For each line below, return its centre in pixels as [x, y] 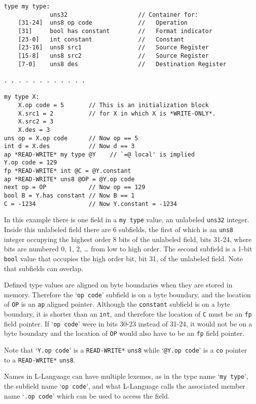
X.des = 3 [34, 130]
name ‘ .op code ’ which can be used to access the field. [87, 395]
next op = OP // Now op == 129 [75, 187]
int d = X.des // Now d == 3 [69, 146]
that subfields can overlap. [44, 268]
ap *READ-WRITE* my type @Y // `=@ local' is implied [99, 154]
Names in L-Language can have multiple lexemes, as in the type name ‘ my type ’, [126, 376]
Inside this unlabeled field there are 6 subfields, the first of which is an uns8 [119, 229]
